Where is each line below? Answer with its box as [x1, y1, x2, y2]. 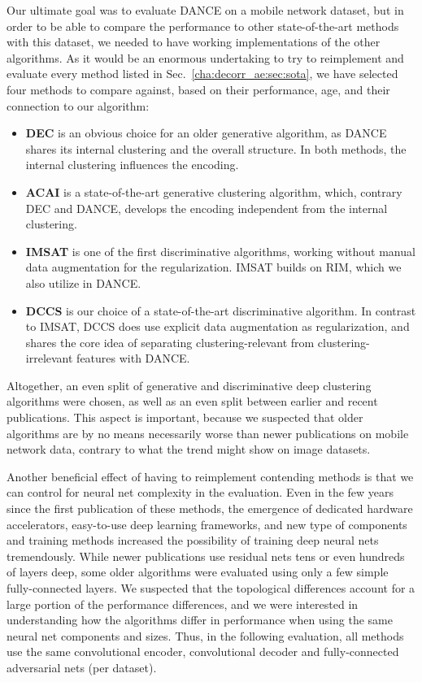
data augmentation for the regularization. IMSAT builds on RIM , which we [25, 258, 402, 276]
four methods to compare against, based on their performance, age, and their [7, 80, 390, 98]
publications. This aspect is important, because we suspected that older [7, 409, 363, 426]
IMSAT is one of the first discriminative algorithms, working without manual [25, 242, 415, 259]
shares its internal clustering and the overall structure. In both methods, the [25, 140, 407, 157]
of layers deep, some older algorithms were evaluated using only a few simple [7, 563, 389, 580]
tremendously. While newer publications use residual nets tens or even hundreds [7, 547, 405, 564]
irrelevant [25, 350, 73, 367]
